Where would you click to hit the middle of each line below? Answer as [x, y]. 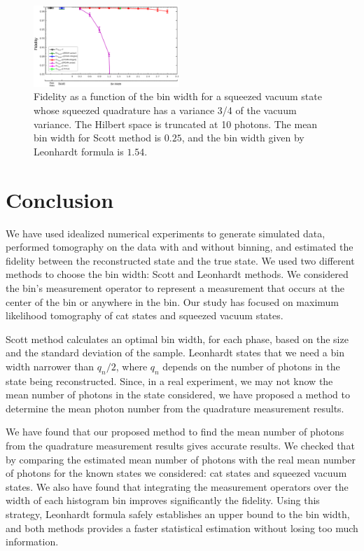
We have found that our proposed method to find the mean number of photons [175, 432]
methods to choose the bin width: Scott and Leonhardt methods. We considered [177, 274]
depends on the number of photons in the [251, 366]
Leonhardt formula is [79, 151]
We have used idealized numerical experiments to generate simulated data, [166, 233]
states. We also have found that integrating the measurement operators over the [177, 486]
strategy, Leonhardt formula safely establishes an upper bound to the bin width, [178, 514]
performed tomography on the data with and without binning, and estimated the [180, 247]
